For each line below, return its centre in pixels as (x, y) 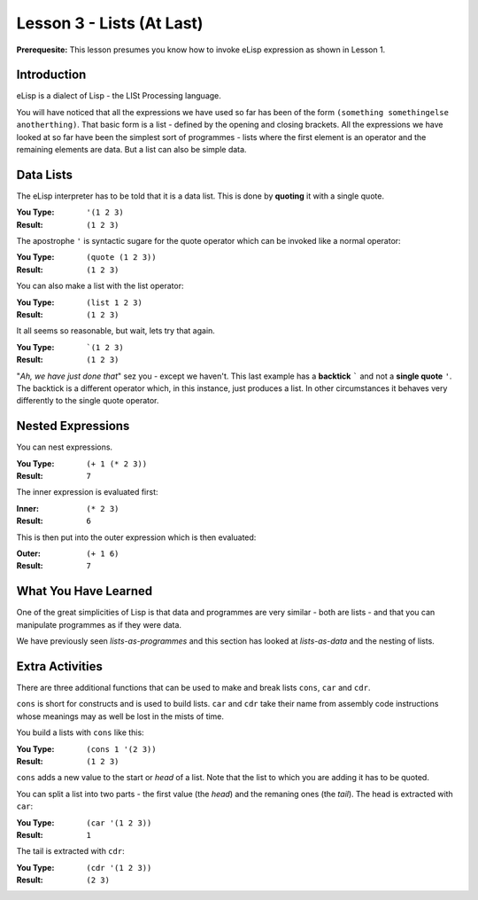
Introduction (51, 75)
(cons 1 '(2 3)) (121, 749)
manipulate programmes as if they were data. (99, 624)
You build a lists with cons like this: (81, 732)
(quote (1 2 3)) (121, 258)
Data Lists (44, 174)
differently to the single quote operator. (88, 401)
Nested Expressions (73, 426)
